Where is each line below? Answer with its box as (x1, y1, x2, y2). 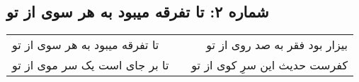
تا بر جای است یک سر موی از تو (12, 57, 169, 74)
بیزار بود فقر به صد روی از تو (206, 36, 348, 53)
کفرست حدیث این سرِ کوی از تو (191, 57, 348, 74)
